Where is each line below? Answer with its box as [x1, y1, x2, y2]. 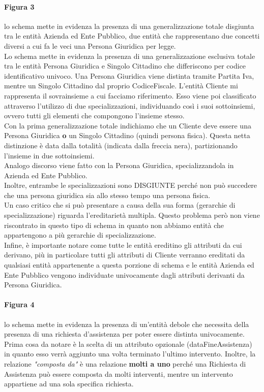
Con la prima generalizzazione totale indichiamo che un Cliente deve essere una [4, 120, 251, 130]
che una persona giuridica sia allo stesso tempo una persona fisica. [4, 189, 211, 200]
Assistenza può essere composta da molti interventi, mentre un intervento [4, 368, 233, 379]
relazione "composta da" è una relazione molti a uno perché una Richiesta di [4, 358, 246, 369]
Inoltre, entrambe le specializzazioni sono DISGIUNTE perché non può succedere [4, 180, 257, 190]
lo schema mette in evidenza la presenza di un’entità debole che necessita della [4, 318, 249, 329]
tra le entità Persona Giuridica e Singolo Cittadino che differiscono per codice [4, 60, 246, 71]
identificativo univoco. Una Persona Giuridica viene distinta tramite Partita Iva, [4, 70, 254, 81]
